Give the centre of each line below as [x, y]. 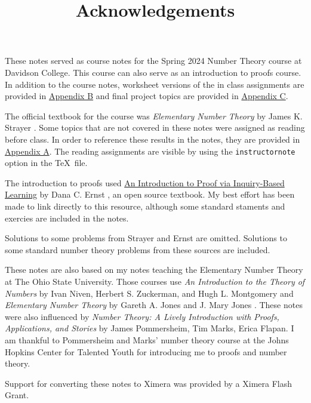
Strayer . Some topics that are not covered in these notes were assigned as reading [155, 127]
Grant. [17, 395]
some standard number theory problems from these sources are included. [138, 249]
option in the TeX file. [46, 163]
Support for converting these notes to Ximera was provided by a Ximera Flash [149, 383]
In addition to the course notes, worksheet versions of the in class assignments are [155, 84]
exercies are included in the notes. [67, 218]
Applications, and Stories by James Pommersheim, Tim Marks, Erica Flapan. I [150, 328]
